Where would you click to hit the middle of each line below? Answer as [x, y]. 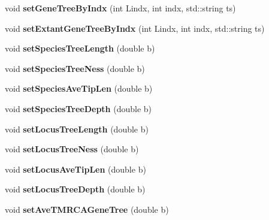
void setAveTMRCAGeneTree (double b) [87, 209]
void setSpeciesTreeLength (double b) [80, 48]
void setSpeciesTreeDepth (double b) [78, 108]
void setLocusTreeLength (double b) [77, 129]
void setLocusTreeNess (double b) [72, 149]
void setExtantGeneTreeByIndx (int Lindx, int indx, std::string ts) [135, 28]
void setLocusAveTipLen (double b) [75, 169]
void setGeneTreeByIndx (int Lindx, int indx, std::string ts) [120, 8]
